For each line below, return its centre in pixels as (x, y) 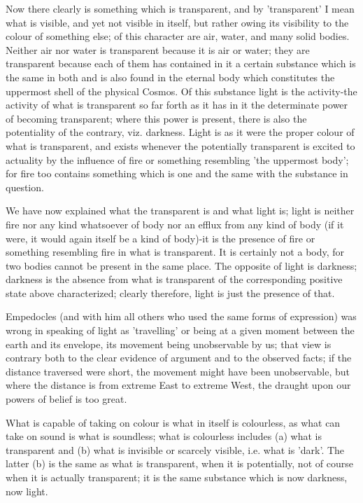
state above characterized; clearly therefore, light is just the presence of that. (170, 292)
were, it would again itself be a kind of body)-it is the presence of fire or (161, 238)
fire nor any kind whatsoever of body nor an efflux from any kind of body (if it (175, 224)
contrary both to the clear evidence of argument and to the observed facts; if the (179, 358)
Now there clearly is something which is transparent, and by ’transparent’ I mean (180, 8)
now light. (27, 491)
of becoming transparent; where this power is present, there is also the (156, 118)
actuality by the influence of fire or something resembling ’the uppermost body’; (177, 159)
